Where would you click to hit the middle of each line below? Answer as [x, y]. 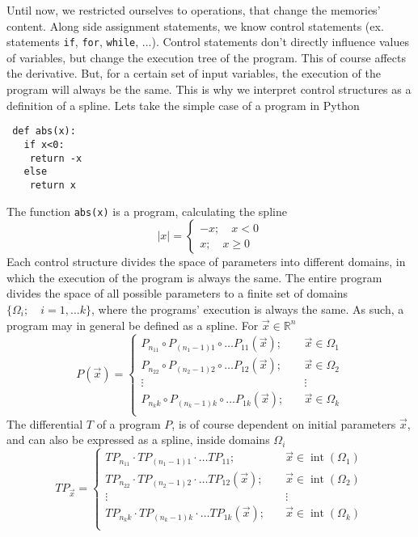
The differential [45, 423]
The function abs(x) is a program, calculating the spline [147, 211]
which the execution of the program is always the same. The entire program [194, 277]
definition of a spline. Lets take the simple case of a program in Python [183, 105]
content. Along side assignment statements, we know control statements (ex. [195, 25]
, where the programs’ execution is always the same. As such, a [247, 309]
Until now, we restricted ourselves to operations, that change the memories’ [194, 10]
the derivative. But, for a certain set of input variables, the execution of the [194, 73]
